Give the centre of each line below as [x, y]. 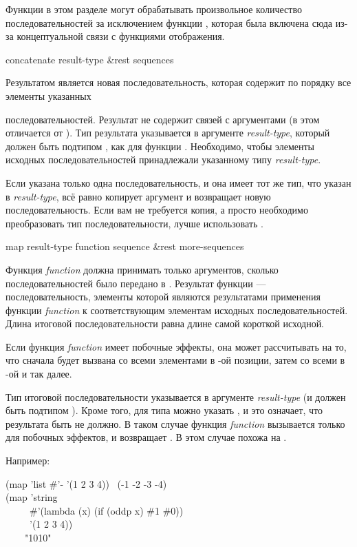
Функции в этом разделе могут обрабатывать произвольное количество [154, 9]
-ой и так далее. [39, 374]
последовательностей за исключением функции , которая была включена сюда [169, 22]
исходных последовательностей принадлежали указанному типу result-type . [163, 159]
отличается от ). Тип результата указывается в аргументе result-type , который [168, 133]
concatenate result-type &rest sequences [90, 59]
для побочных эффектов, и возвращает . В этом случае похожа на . [146, 437]
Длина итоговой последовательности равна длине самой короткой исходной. [165, 323]
